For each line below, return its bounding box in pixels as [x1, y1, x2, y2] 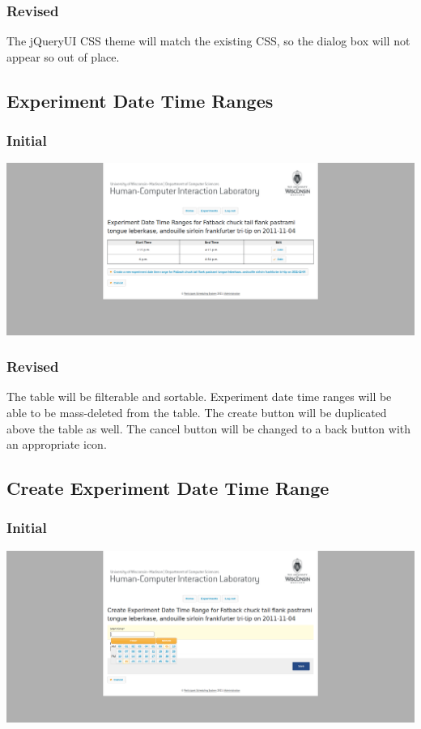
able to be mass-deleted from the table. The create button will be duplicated [6, 403, 387, 420]
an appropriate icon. [6, 436, 107, 453]
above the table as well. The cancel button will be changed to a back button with [6, 420, 410, 437]
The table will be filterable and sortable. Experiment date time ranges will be [6, 388, 392, 405]
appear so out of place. [6, 48, 120, 65]
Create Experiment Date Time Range [6, 475, 330, 501]
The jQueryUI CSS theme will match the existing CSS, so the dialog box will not [6, 32, 410, 49]
